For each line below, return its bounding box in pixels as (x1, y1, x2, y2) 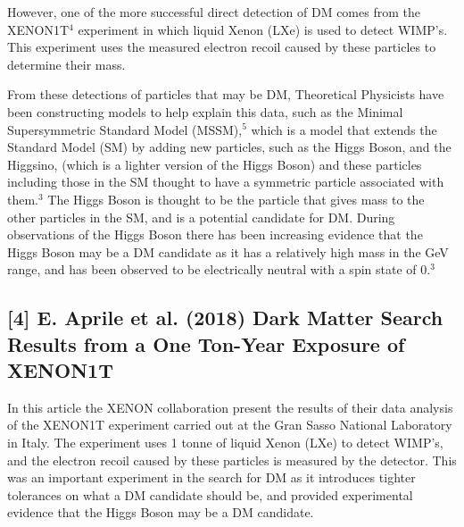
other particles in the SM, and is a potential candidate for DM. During (7, 207, 395, 226)
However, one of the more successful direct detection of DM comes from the (7, 3, 420, 21)
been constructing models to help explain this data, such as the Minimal (7, 102, 403, 121)
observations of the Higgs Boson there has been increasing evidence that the (7, 225, 423, 244)
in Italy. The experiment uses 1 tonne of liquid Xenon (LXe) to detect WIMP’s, (7, 433, 443, 452)
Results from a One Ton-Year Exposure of (7, 330, 405, 357)
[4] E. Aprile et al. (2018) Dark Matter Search (7, 304, 443, 331)
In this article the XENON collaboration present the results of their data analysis (7, 397, 453, 416)
